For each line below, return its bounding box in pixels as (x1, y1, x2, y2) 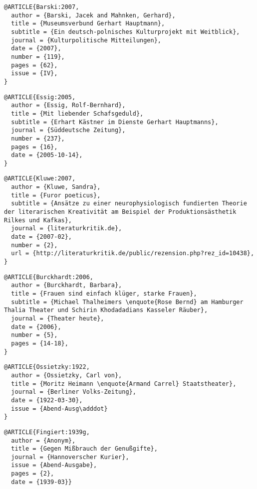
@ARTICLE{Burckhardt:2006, (4, 273, 93, 281)
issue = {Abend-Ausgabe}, (11, 462, 97, 469)
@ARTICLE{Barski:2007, (4, 3, 79, 10)
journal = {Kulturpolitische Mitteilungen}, (11, 36, 161, 44)
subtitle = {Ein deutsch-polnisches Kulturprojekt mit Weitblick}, (11, 28, 240, 35)
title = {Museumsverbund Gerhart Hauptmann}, (11, 20, 165, 27)
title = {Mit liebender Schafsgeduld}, (11, 110, 144, 117)
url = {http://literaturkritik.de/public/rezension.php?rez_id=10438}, (11, 250, 255, 257)
